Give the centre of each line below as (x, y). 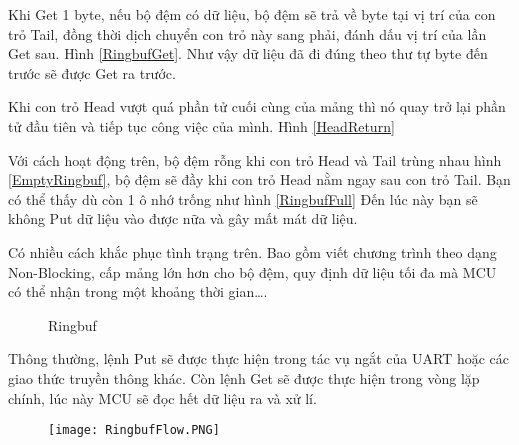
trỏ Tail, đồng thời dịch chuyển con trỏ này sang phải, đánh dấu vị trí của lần (247, 33)
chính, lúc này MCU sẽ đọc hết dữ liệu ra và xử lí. (162, 397)
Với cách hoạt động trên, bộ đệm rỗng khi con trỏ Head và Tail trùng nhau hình (255, 159)
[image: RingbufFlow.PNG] (134, 430)
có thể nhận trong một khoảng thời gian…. (138, 291)
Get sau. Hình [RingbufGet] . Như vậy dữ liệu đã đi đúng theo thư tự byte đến (248, 53)
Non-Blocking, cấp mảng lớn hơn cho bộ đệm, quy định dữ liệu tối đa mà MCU (252, 271)
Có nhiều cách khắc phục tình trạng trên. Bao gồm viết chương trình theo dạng (252, 251)
